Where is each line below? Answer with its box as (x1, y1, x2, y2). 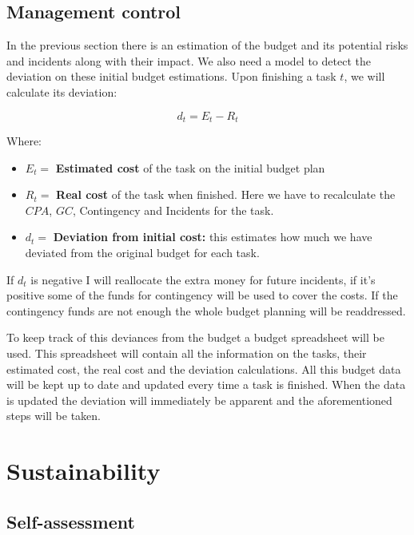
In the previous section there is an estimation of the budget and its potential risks (6, 37, 408, 53)
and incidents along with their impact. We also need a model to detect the (6, 52, 371, 69)
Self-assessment (6, 509, 135, 533)
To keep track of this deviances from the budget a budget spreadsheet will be (6, 329, 384, 346)
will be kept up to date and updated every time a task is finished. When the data (6, 376, 406, 393)
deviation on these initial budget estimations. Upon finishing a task (6, 68, 336, 85)
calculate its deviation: (6, 83, 117, 100)
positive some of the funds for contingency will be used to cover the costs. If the (6, 287, 398, 303)
